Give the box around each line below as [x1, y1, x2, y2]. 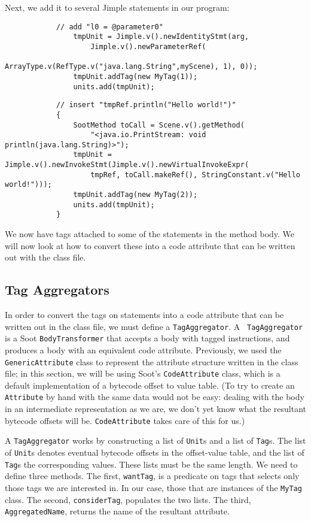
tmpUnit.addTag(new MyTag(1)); [73, 72, 198, 81]
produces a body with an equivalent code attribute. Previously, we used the [5, 343, 282, 356]
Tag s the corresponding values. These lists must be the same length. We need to [5, 458, 298, 470]
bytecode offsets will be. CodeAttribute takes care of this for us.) [5, 414, 245, 426]
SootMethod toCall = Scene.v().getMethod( [73, 120, 245, 129]
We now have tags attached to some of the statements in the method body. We [5, 228, 295, 240]
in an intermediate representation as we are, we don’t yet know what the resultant [5, 402, 306, 415]
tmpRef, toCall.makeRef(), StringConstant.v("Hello [90, 170, 300, 179]
